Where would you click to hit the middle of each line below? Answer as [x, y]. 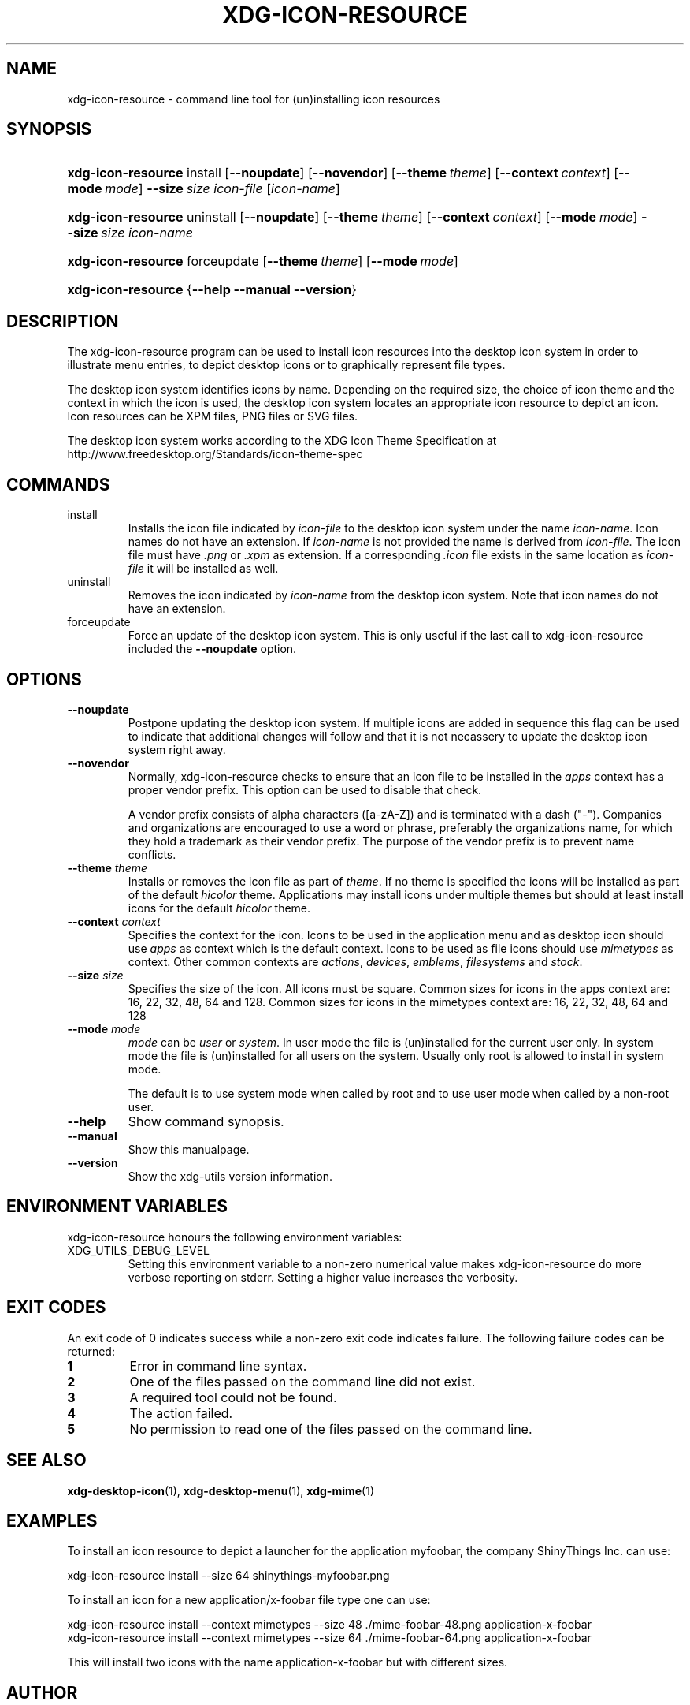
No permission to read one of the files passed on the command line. [331, 1429]
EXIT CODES [56, 1308]
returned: [91, 1351]
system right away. [177, 749]
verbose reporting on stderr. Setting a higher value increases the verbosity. [323, 1277]
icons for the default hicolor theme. [219, 908]
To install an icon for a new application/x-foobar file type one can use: [249, 1600]
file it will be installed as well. [203, 569]
